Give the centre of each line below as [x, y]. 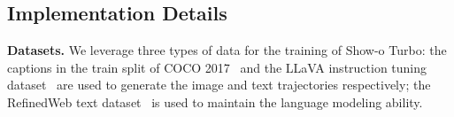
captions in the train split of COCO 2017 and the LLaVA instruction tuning [217, 67]
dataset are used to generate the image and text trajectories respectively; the [219, 85]
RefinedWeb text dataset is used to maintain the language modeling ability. [215, 101]
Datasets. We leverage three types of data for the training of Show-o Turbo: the [227, 50]
